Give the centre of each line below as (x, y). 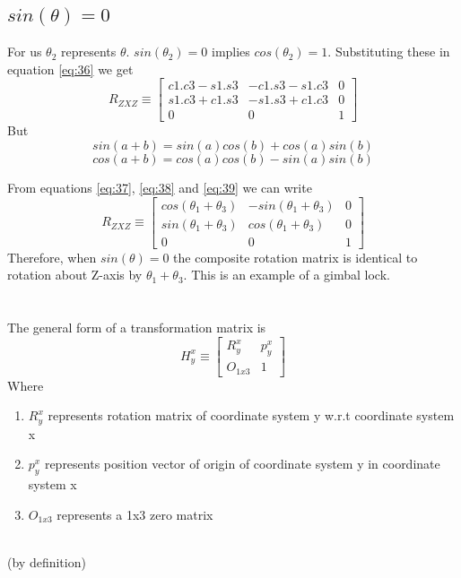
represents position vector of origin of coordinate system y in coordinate (242, 464)
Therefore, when (52, 257)
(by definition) (47, 561)
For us (25, 52)
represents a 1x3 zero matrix (135, 514)
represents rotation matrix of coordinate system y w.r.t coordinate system (251, 415)
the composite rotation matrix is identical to (296, 257)
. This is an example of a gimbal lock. (287, 275)
